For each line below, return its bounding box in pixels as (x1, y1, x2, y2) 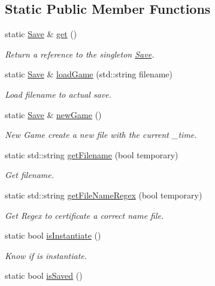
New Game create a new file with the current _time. (5, 128, 197, 141)
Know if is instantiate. (5, 249, 87, 261)
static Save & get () (5, 28, 77, 40)
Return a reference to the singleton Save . (5, 47, 155, 60)
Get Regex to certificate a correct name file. (5, 209, 164, 221)
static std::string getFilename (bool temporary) (5, 148, 178, 161)
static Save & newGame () (5, 108, 102, 121)
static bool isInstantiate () (5, 229, 101, 242)
